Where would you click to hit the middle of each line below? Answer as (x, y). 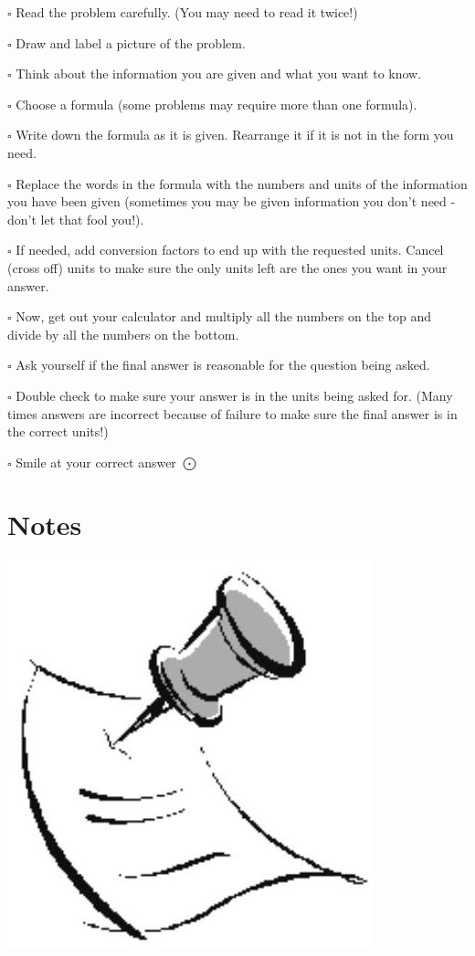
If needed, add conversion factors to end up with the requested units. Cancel (230, 250)
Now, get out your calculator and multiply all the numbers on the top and (224, 316)
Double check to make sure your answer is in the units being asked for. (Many (234, 395)
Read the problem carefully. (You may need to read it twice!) (187, 12)
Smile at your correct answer (96, 462)
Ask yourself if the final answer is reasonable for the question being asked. (223, 365)
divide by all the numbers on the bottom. (123, 334)
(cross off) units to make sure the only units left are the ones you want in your (227, 267)
